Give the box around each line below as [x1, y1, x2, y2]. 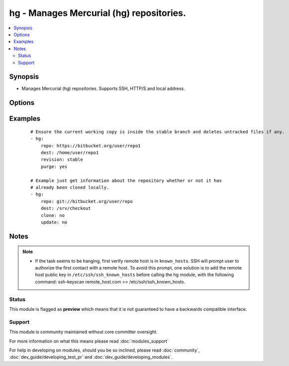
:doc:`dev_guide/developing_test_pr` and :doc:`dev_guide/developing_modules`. [9, 354, 173, 360]
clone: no [40, 212, 65, 218]
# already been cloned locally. [30, 184, 109, 190]
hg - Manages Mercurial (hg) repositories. [9, 7, 187, 18]
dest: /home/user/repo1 [40, 150, 99, 155]
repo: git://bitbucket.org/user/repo [40, 198, 133, 204]
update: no [40, 219, 68, 225]
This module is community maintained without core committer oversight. [9, 329, 158, 335]
